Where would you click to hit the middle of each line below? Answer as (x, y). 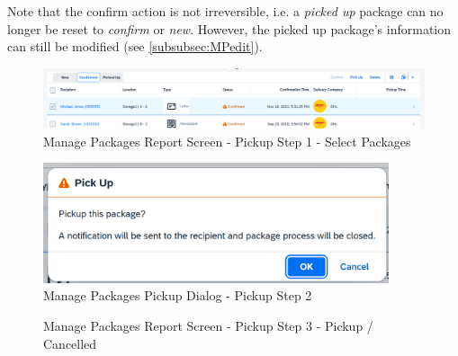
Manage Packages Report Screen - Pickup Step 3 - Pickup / (208, 325)
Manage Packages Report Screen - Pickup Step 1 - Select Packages (227, 141)
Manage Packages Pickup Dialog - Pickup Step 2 (178, 295)
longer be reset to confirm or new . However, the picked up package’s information (229, 28)
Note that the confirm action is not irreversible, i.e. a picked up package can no (225, 11)
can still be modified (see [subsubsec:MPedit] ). (135, 46)
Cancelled (70, 343)
